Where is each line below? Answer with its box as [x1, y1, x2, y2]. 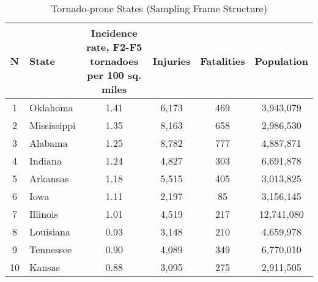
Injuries [152, 54, 191, 68]
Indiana [29, 154, 62, 168]
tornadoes [90, 54, 139, 68]
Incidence [91, 26, 138, 40]
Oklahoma [29, 100, 73, 114]
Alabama [29, 136, 68, 150]
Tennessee [29, 242, 72, 256]
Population [254, 54, 308, 68]
